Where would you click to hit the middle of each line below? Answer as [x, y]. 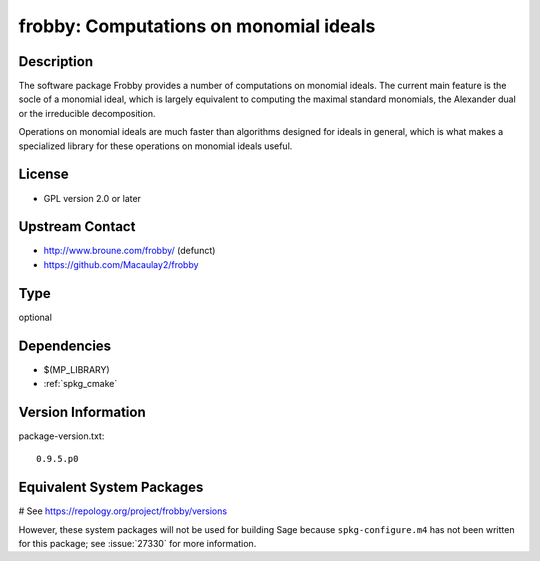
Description [56, 61]
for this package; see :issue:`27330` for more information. [137, 544]
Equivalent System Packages [111, 487]
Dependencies [65, 345]
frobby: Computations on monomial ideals [197, 26]
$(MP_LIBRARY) [76, 369]
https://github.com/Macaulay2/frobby [121, 264]
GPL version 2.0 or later [92, 198]
